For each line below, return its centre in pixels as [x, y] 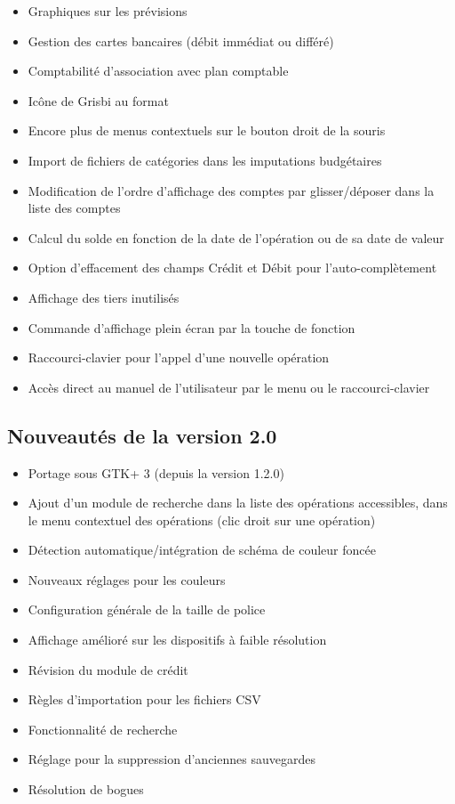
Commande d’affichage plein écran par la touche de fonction [192, 327]
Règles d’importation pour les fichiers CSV [144, 699]
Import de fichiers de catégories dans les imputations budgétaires [205, 160]
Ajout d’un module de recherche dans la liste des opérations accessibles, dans [238, 503]
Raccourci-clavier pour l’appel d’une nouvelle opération [179, 357]
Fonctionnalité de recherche [103, 729]
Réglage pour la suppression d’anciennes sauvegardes [172, 759]
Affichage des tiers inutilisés [104, 297]
